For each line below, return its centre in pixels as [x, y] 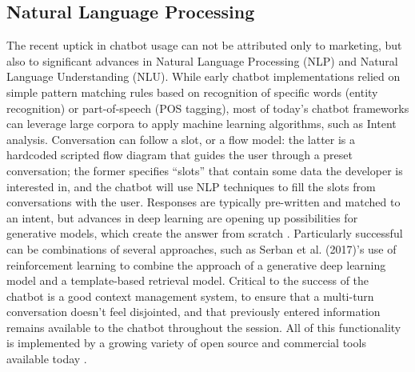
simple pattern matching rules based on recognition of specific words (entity [192, 92]
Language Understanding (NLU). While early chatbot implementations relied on [204, 76]
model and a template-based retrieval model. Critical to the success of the [188, 280]
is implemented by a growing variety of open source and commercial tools [186, 343]
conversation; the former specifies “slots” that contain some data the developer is [205, 170]
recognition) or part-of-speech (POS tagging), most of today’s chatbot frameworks [208, 108]
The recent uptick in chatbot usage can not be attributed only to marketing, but [204, 45]
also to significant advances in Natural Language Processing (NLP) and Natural [202, 60]
